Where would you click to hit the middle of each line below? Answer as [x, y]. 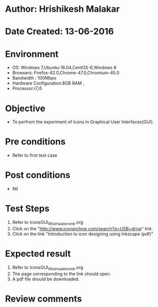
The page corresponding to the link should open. [62, 274]
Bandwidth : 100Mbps [34, 78]
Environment [32, 54]
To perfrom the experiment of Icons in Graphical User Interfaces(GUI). [83, 122]
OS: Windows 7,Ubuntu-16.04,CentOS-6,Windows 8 [64, 68]
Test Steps [27, 209]
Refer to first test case [35, 155]
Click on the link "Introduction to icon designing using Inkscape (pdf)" [83, 234]
